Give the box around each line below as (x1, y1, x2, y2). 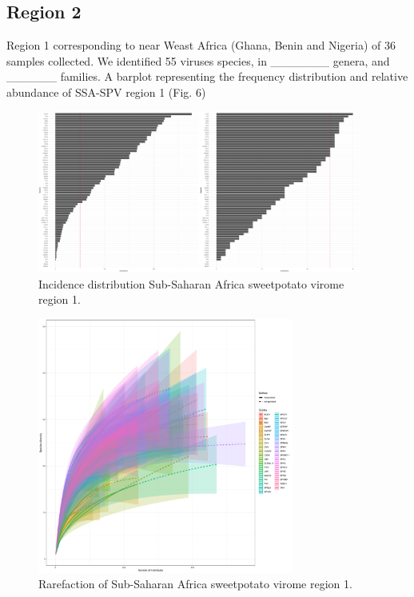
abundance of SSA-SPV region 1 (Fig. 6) (6, 83, 206, 100)
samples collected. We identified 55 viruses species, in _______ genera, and (6, 52, 390, 69)
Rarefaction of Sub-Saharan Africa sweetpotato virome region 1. (38, 575, 352, 592)
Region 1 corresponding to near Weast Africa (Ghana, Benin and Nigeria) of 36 (6, 37, 396, 54)
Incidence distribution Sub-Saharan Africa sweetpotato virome (38, 275, 344, 292)
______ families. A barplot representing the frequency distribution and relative (6, 68, 408, 85)
